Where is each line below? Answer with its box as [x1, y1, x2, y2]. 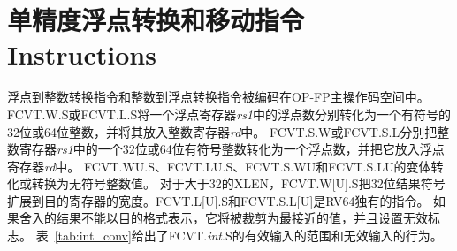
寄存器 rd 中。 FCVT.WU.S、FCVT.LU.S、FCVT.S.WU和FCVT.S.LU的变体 [7, 156, 431, 175]
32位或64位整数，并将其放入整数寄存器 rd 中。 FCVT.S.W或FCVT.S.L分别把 [7, 122, 438, 141]
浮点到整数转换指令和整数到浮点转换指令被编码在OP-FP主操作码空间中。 [7, 87, 430, 106]
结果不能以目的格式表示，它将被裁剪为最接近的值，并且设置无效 [56, 209, 428, 227]
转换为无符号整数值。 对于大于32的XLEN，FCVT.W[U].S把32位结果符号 [31, 174, 446, 193]
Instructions [7, 36, 156, 72]
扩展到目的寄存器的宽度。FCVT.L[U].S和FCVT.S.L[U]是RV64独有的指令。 [7, 191, 430, 209]
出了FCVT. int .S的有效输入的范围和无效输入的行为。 [143, 226, 443, 245]
